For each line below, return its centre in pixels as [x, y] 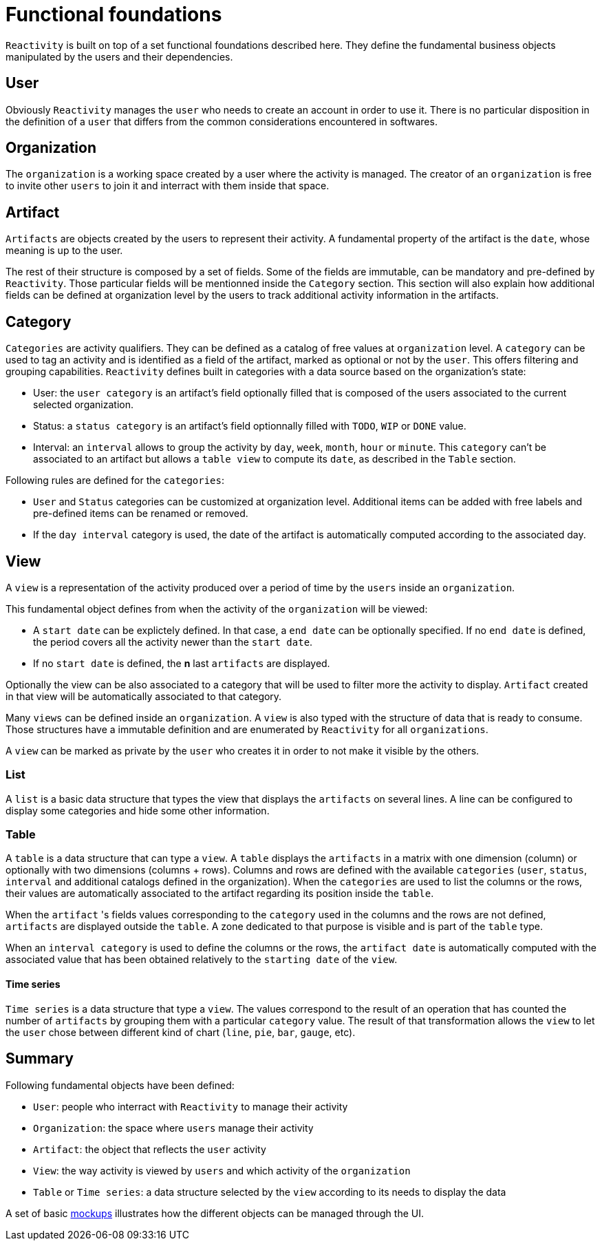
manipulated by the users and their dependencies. [119, 56]
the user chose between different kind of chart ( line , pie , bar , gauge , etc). [181, 1032]
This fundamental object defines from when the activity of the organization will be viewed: [217, 609]
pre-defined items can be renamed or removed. [141, 514]
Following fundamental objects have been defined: [120, 1085]
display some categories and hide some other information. [138, 810]
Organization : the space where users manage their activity [173, 1128]
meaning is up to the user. [64, 251]
